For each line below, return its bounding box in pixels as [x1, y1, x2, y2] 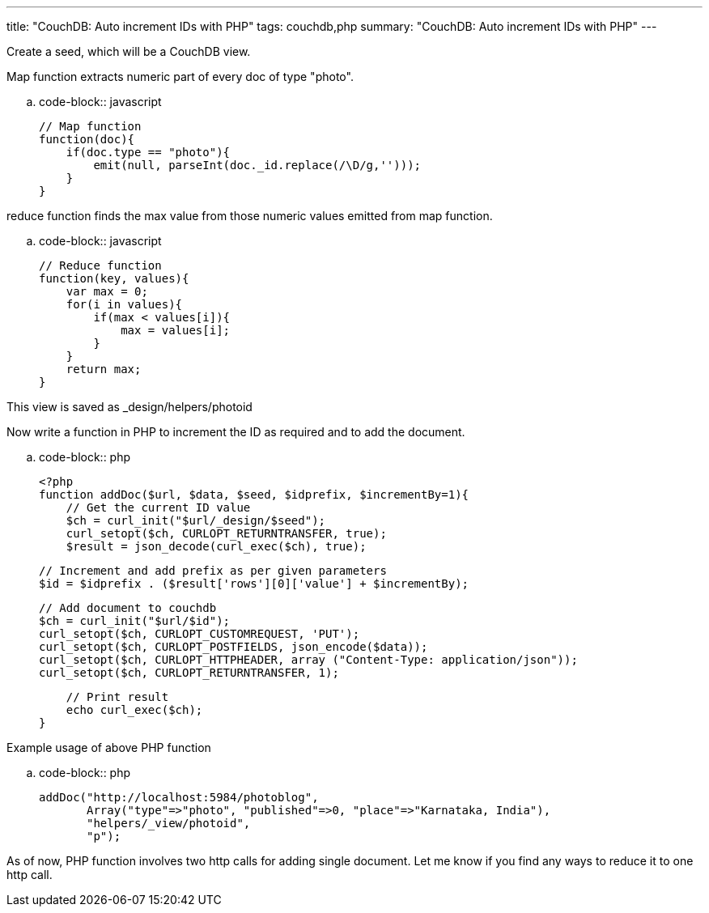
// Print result [66, 690, 169, 703]
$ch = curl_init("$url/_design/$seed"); [66, 514, 326, 527]
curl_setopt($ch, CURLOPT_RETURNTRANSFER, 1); [39, 666, 339, 679]
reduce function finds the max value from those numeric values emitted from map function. [6, 209, 493, 223]
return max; [66, 363, 142, 376]
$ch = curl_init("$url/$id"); [39, 614, 231, 627]
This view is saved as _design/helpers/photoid [6, 400, 253, 414]
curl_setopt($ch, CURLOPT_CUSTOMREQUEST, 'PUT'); [39, 627, 360, 640]
